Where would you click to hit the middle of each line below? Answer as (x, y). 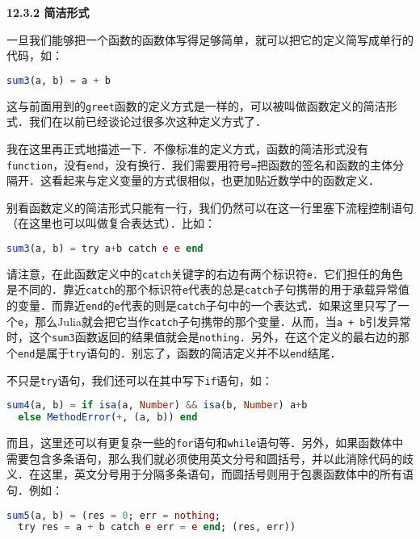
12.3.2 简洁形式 (48, 12)
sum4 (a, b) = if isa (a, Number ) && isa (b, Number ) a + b (157, 405)
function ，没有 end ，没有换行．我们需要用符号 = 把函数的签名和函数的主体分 (205, 164)
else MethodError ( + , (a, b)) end (108, 418)
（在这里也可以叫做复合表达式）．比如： (111, 223)
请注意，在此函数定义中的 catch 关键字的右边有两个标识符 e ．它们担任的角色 (205, 273)
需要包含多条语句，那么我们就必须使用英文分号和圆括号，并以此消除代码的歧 (210, 458)
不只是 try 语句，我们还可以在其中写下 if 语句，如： (140, 380)
